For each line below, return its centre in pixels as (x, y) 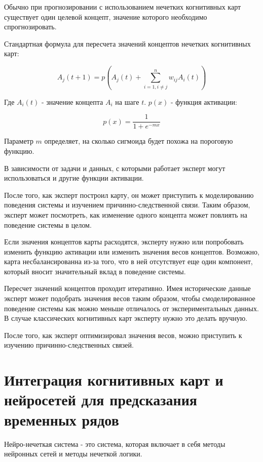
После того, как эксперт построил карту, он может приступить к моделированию (129, 195)
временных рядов (62, 419)
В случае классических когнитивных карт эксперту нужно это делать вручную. (126, 318)
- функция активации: (204, 101)
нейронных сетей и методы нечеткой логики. (73, 454)
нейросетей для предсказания (101, 400)
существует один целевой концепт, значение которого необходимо (106, 16)
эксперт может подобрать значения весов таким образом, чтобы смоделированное (130, 298)
